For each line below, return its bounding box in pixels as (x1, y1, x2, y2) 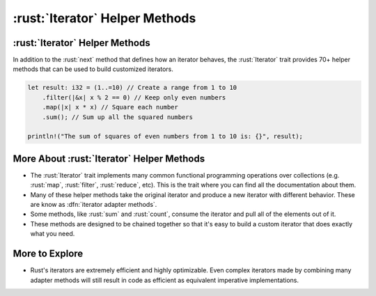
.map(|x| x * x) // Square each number (42, 103, 179, 111)
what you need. (30, 230, 75, 238)
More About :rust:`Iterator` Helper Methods (13, 153, 205, 164)
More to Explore (13, 248, 84, 260)
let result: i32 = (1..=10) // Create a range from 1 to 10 (27, 84, 237, 92)
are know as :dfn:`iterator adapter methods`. (30, 201, 157, 209)
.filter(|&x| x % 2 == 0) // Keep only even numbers (42, 93, 226, 101)
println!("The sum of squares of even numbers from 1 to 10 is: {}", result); (27, 132, 303, 141)
